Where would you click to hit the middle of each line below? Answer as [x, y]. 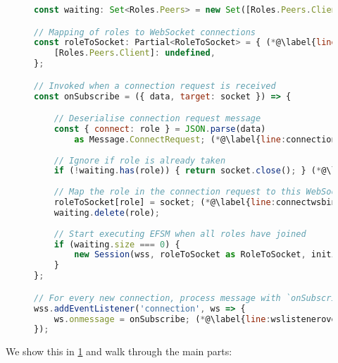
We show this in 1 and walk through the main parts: [119, 351]
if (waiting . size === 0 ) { [117, 244]
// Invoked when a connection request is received [155, 86]
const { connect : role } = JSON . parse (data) [160, 129]
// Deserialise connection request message [157, 119]
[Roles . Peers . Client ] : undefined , [134, 53]
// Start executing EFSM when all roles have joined [180, 234]
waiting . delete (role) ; [107, 213]
